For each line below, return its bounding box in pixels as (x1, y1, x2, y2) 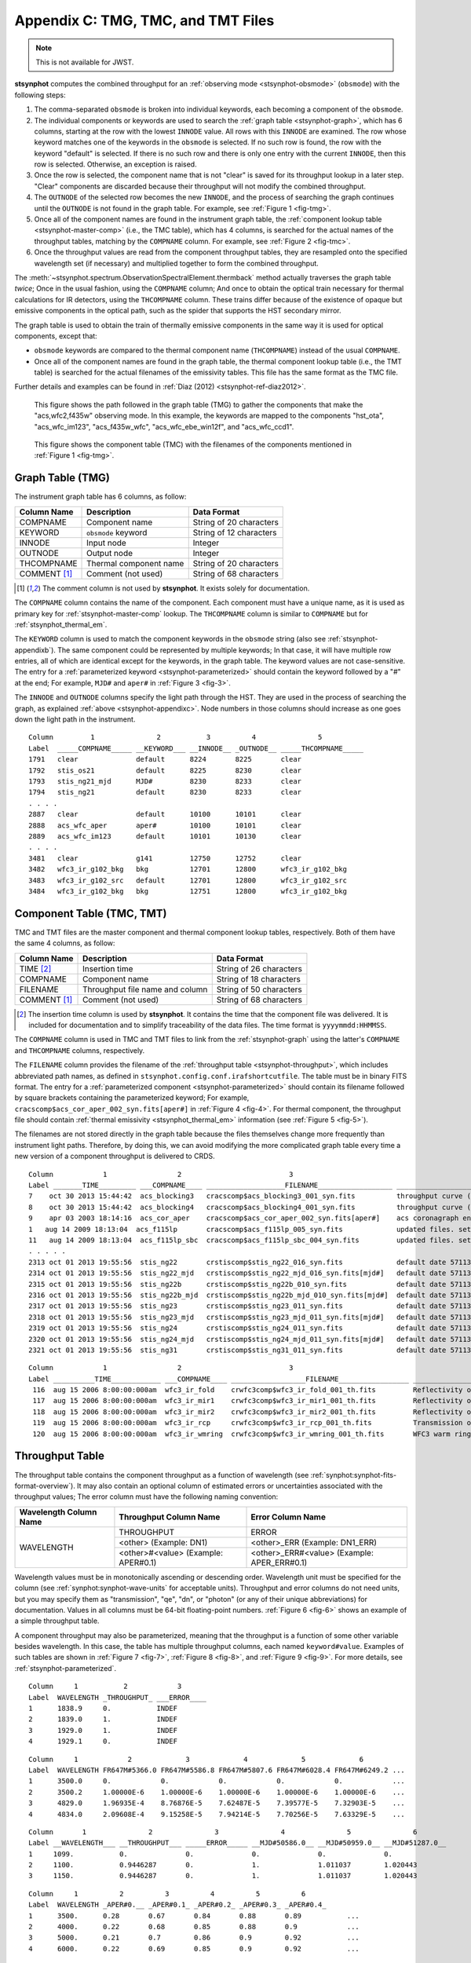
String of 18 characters (216, 974, 301, 985)
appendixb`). (14, 645, 57, 655)
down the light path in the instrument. (14, 715, 136, 724)
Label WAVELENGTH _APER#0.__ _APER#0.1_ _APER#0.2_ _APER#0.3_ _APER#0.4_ (28, 1900, 327, 1910)
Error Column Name (250, 1512, 326, 1523)
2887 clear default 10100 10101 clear (28, 810, 302, 819)
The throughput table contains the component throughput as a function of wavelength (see (14, 1470, 309, 1479)
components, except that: (14, 331, 97, 341)
